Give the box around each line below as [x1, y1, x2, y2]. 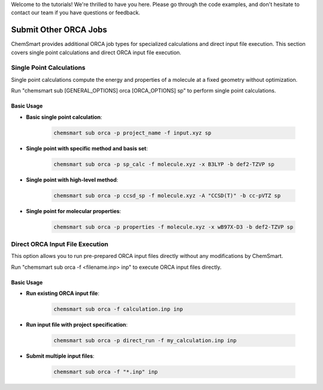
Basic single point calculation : [26, 113, 103, 121]
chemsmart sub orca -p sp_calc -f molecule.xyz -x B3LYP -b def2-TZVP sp [53, 161, 275, 167]
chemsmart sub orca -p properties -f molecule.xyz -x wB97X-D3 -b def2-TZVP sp [53, 223, 294, 230]
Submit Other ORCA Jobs [11, 24, 108, 35]
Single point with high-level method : [26, 176, 118, 183]
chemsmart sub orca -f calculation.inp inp [53, 306, 184, 312]
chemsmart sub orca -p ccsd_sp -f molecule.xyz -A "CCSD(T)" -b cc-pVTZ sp [53, 192, 281, 199]
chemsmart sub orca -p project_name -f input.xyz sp [53, 129, 212, 136]
